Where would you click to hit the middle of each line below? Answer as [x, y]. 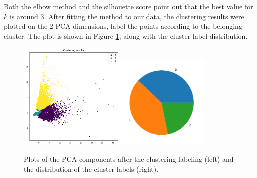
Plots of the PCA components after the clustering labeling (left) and [129, 159]
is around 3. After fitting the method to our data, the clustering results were [127, 16]
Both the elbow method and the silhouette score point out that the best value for [128, 6]
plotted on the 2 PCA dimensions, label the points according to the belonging [123, 26]
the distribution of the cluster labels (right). [91, 169]
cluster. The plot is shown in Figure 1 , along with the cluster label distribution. [126, 36]
